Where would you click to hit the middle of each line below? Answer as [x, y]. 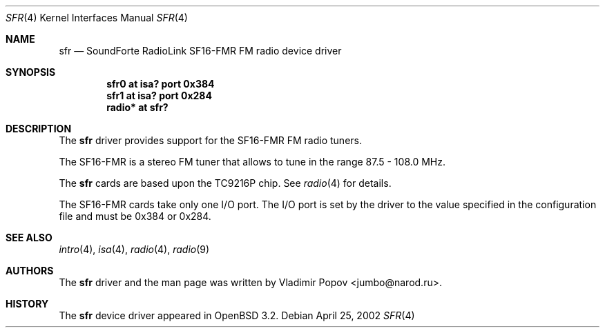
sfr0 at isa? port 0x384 [161, 84]
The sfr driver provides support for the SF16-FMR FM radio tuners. [210, 140]
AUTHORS [30, 271]
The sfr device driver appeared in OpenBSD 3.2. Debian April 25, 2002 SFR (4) [237, 315]
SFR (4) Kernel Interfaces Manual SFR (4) [97, 18]
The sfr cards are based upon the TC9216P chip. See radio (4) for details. [225, 183]
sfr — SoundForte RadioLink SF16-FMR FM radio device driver [200, 51]
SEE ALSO [29, 238]
